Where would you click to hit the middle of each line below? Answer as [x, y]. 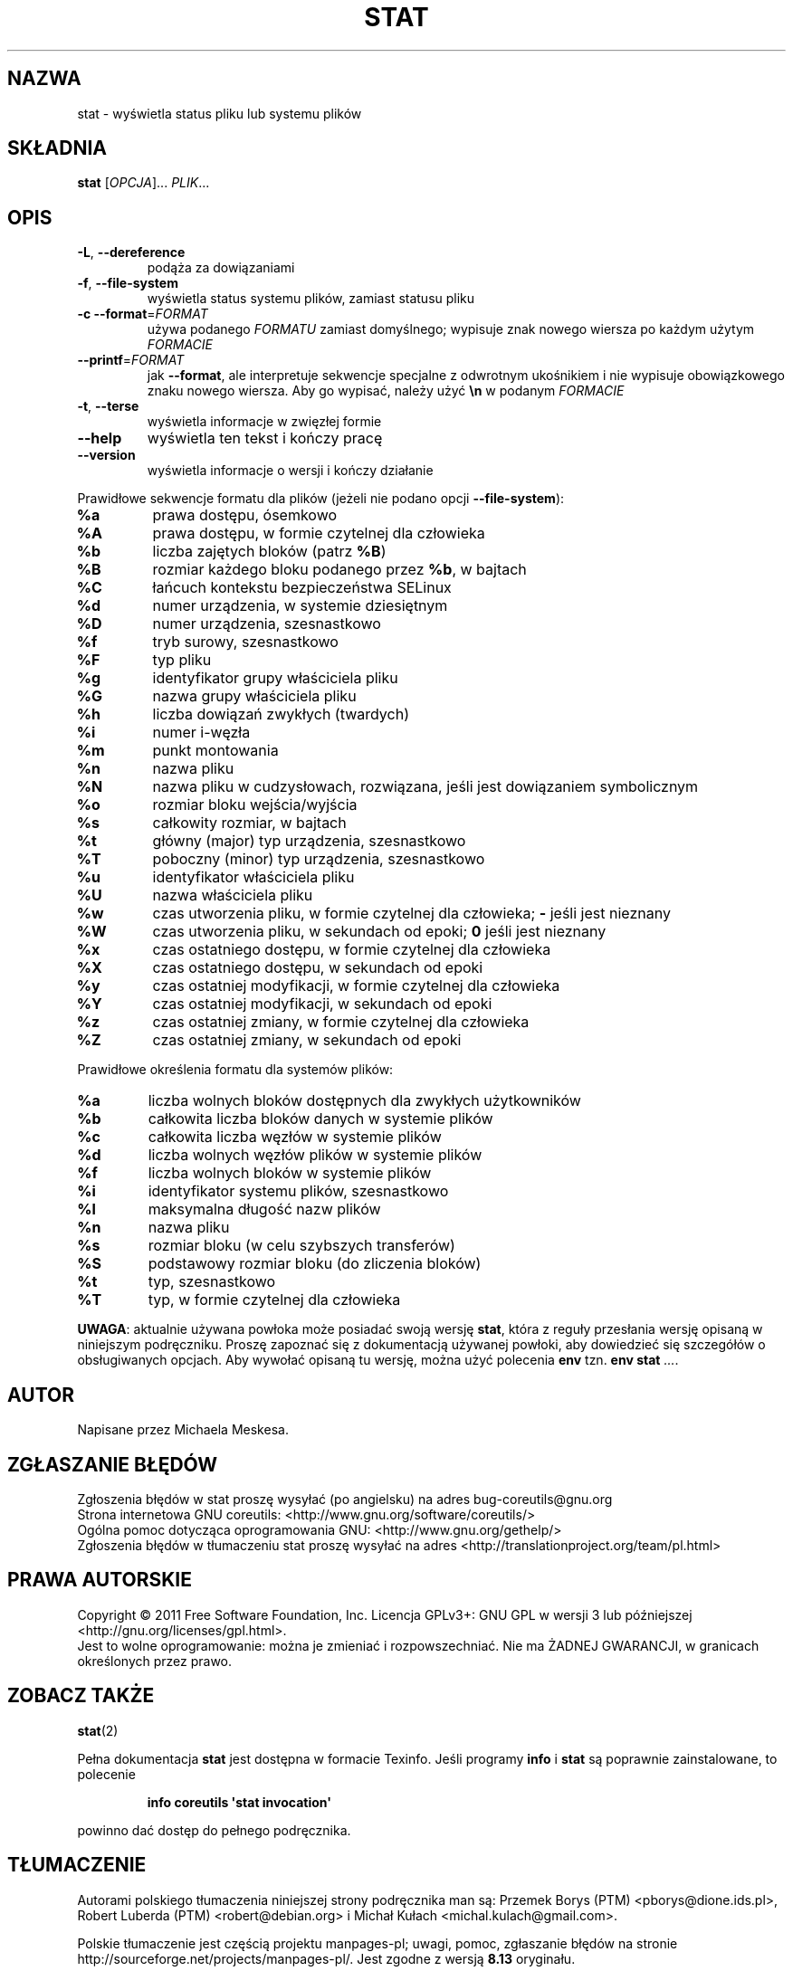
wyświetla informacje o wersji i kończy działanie [290, 471]
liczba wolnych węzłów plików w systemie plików [315, 1155]
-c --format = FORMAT [143, 314]
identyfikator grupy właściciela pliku [275, 678]
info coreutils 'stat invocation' [239, 1802]
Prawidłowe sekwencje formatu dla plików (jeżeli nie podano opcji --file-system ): [321, 499]
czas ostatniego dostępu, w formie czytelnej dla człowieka [352, 950]
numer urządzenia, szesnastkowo [267, 624]
